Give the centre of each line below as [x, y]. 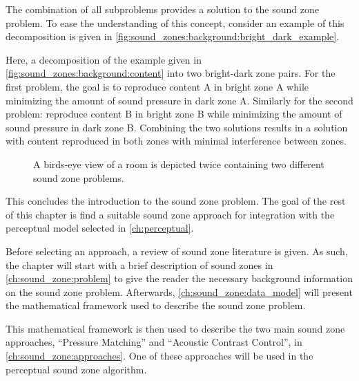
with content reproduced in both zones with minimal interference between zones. [176, 141]
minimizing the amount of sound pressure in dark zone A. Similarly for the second [179, 100]
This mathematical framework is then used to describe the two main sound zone [175, 328]
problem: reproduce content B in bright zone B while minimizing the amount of [174, 114]
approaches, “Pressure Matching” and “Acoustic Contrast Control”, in [154, 342]
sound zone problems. [79, 177]
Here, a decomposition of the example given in [104, 59]
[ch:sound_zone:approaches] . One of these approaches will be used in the [159, 356]
